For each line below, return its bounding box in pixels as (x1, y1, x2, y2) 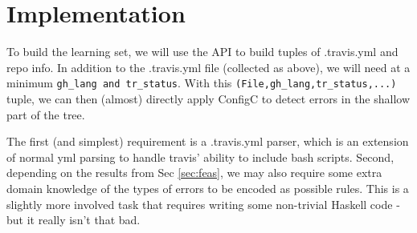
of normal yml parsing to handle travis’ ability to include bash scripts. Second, (6, 148, 395, 165)
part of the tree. (6, 106, 85, 123)
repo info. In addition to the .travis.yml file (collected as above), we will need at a (6, 58, 411, 75)
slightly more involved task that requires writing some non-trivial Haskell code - (6, 195, 400, 212)
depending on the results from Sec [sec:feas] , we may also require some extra (6, 164, 382, 181)
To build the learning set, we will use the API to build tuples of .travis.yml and (6, 43, 399, 60)
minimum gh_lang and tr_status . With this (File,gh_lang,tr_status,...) (6, 74, 397, 91)
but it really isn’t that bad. (6, 211, 141, 228)
